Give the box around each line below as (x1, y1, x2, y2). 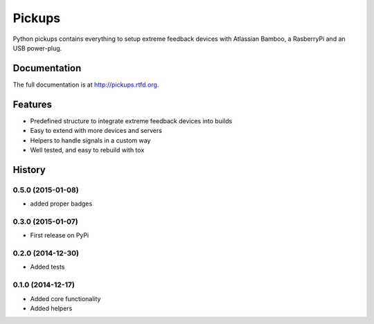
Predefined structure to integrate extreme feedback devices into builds (30, 116, 233, 125)
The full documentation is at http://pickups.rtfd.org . (12, 80, 159, 89)
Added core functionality (30, 294, 101, 303)
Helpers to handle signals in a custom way (30, 136, 151, 145)
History (12, 163, 46, 176)
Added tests (30, 263, 65, 271)
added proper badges (30, 199, 93, 208)
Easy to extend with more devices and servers (30, 127, 163, 135)
